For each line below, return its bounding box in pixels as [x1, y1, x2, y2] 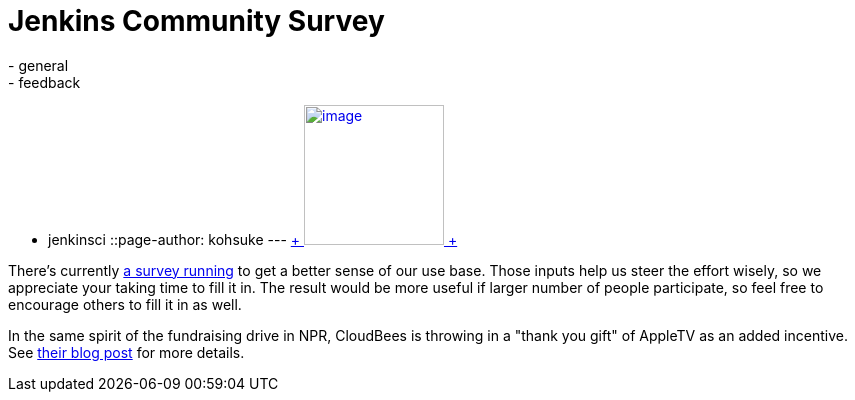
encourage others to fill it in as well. [8, 295, 242, 313]
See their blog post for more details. [8, 343, 245, 361]
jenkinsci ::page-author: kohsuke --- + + [48, 230, 458, 248]
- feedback [8, 73, 81, 91]
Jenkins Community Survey [8, 4, 385, 38]
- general [8, 56, 69, 74]
